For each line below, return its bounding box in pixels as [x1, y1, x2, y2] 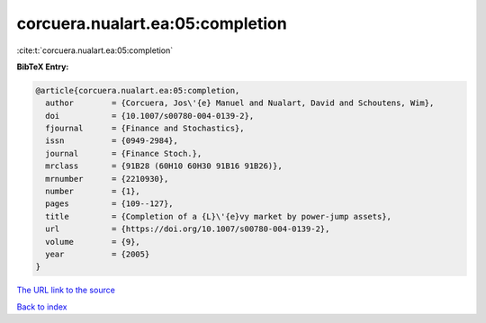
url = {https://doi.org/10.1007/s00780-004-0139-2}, [45, 224, 330, 234]
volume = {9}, [45, 237, 141, 247]
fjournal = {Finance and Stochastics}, [45, 123, 245, 134]
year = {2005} [45, 249, 150, 259]
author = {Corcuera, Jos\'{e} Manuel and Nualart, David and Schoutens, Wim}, [45, 98, 435, 108]
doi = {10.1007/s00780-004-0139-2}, [45, 111, 255, 121]
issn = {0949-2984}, [45, 136, 179, 146]
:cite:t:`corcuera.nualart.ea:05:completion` [16, 45, 174, 56]
